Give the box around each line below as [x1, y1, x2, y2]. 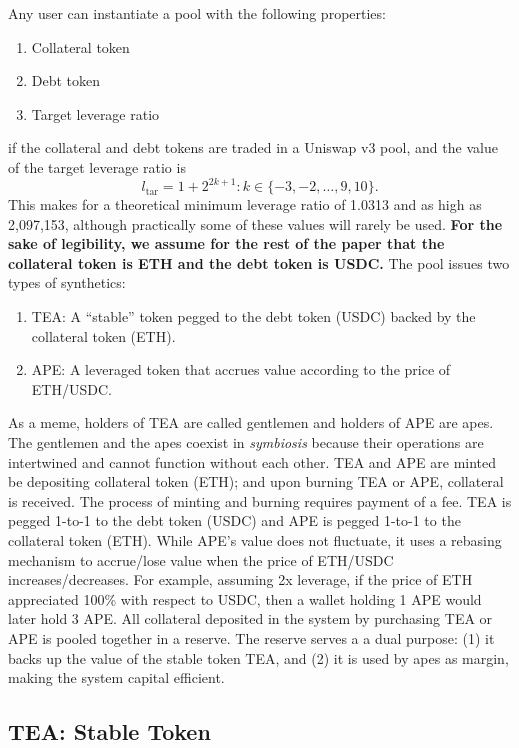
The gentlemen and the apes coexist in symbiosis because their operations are [8, 432, 484, 452]
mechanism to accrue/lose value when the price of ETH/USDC [8, 549, 394, 570]
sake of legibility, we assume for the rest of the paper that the [8, 233, 445, 254]
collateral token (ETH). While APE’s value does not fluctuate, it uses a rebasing [8, 529, 502, 550]
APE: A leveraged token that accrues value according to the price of [31, 359, 451, 380]
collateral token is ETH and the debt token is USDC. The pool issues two [8, 252, 510, 273]
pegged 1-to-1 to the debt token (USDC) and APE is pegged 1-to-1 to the [8, 510, 461, 531]
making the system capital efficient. [8, 667, 225, 688]
